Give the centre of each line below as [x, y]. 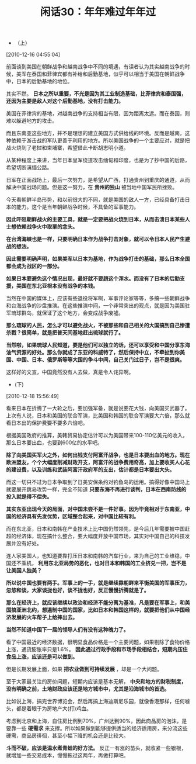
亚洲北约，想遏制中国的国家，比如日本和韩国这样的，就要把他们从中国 [100, 610]
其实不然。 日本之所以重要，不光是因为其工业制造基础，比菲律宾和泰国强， [96, 94]
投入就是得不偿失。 [29, 497]
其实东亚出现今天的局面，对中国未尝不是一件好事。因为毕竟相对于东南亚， [95, 509]
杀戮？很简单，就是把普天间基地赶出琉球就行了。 [65, 333]
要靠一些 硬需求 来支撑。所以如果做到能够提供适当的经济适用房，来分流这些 [97, 728]
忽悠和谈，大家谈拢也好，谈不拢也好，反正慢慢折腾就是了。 [78, 590]
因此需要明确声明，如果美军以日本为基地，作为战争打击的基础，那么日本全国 [98, 259]
